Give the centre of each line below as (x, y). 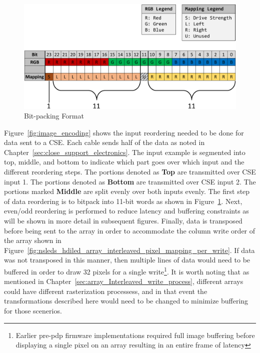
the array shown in (33, 240)
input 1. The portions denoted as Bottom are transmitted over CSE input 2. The (130, 181)
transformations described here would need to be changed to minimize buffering (126, 301)
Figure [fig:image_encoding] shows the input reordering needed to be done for (124, 132)
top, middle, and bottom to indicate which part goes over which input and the (124, 162)
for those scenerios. (33, 311)
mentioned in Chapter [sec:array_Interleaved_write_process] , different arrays (124, 281)
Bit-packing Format (54, 116)
